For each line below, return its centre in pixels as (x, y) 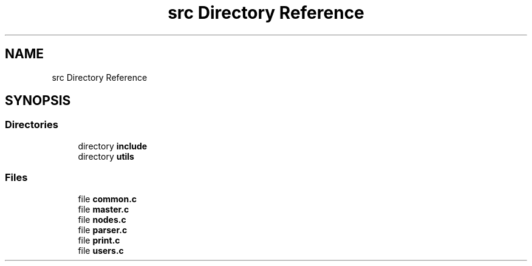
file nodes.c (102, 219)
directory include (113, 146)
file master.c (104, 209)
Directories (32, 125)
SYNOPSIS (38, 101)
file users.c (101, 250)
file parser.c (103, 230)
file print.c (99, 240)
